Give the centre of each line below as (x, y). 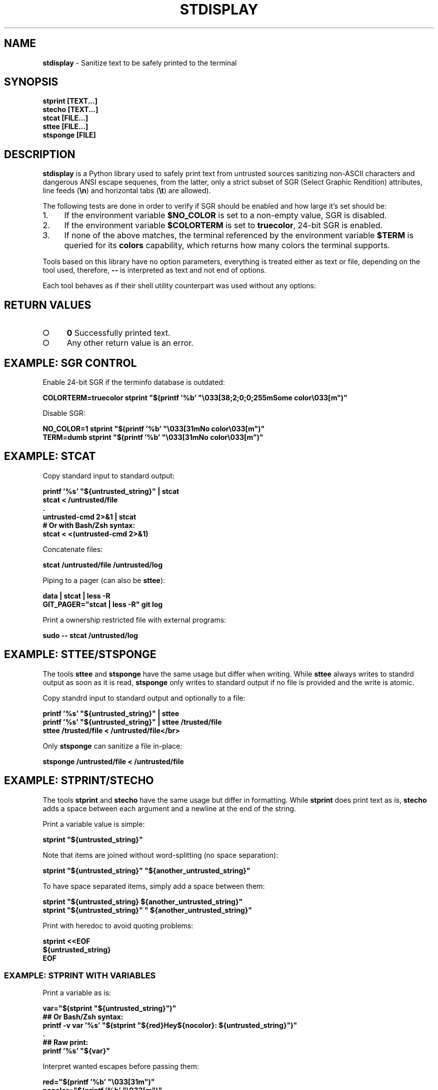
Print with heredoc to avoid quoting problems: (118, 925)
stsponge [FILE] (69, 135)
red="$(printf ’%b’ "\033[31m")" (99, 1082)
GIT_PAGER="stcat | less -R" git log (103, 604)
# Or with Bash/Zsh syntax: (89, 525)
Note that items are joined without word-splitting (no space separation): (160, 855)
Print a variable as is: (77, 993)
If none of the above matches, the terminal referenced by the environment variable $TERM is (239, 235)
